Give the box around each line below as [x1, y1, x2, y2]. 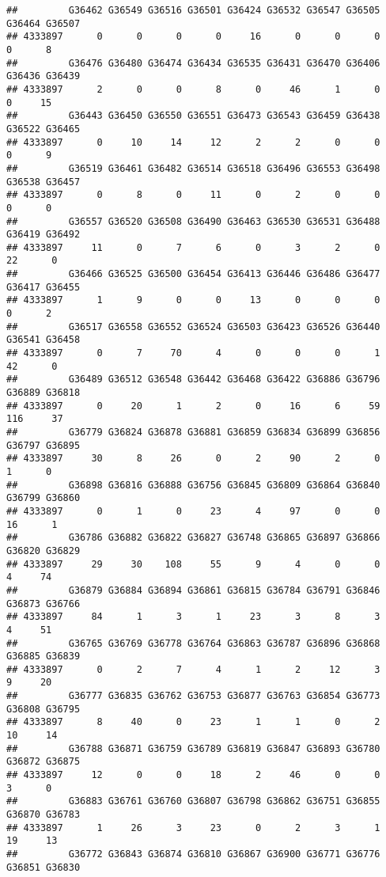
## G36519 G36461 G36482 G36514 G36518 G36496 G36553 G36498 [6, 162, 380, 174]
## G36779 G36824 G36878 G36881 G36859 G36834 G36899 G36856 [6, 427, 380, 438]
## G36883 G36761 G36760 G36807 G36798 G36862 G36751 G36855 [6, 795, 380, 807]
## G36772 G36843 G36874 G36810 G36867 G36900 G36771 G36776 [6, 849, 380, 860]
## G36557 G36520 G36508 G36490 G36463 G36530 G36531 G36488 [6, 215, 380, 227]
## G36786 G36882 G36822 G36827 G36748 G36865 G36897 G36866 [6, 532, 380, 544]
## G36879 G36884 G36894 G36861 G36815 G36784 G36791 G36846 [6, 584, 380, 596]
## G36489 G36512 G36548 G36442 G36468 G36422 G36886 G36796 [6, 374, 380, 385]
